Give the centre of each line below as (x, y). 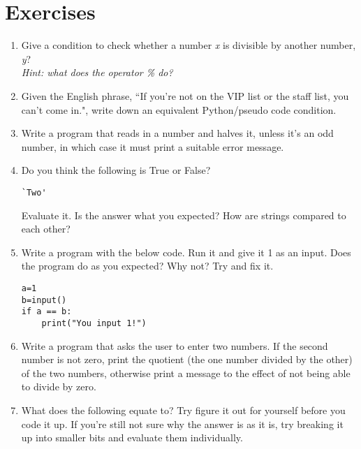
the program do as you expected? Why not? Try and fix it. (147, 266)
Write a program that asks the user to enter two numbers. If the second (175, 345)
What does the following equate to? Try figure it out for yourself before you (183, 410)
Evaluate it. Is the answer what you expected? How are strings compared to (184, 215)
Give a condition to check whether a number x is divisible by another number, (189, 45)
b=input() (44, 300)
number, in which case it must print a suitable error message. (153, 146)
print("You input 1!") (94, 323)
